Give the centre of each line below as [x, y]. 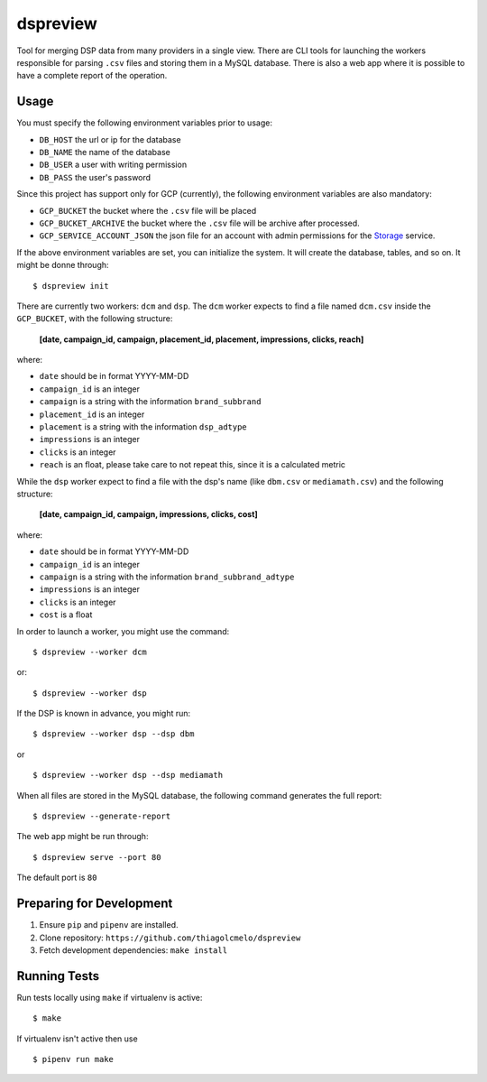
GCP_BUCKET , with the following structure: [95, 319]
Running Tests [58, 976]
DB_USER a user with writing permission [113, 165]
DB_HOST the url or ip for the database [110, 139]
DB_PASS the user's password [95, 177]
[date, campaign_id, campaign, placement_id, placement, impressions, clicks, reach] [202, 339]
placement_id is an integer [92, 414]
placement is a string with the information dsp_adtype [143, 427]
